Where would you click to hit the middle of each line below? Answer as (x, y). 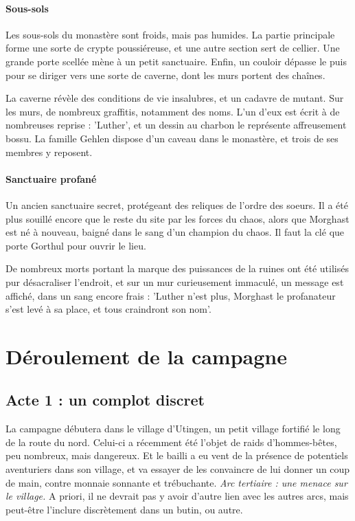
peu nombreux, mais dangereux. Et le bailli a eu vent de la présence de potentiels (177, 455)
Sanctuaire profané (51, 178)
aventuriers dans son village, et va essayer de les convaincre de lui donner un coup (178, 469)
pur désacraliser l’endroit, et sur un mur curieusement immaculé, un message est (175, 281)
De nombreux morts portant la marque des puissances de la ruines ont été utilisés (177, 268)
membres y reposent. (49, 152)
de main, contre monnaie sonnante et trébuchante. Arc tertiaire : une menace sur (176, 482)
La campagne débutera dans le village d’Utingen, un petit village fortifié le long (173, 429)
